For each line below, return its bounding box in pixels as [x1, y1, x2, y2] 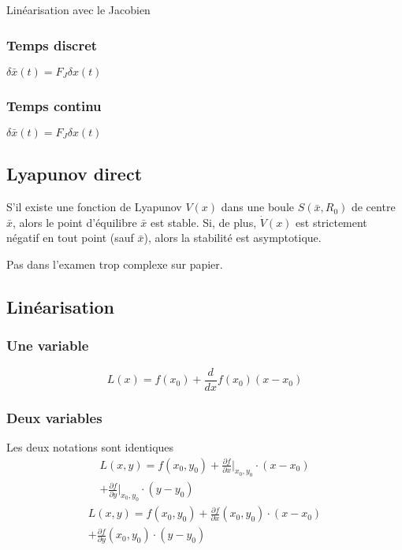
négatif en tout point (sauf [6, 229, 134, 246]
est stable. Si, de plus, [151, 214, 257, 230]
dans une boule [221, 199, 294, 215]
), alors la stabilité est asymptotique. [143, 229, 322, 246]
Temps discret [6, 35, 98, 54]
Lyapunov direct [6, 162, 143, 186]
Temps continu [6, 95, 102, 115]
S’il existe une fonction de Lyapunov [6, 199, 182, 215]
